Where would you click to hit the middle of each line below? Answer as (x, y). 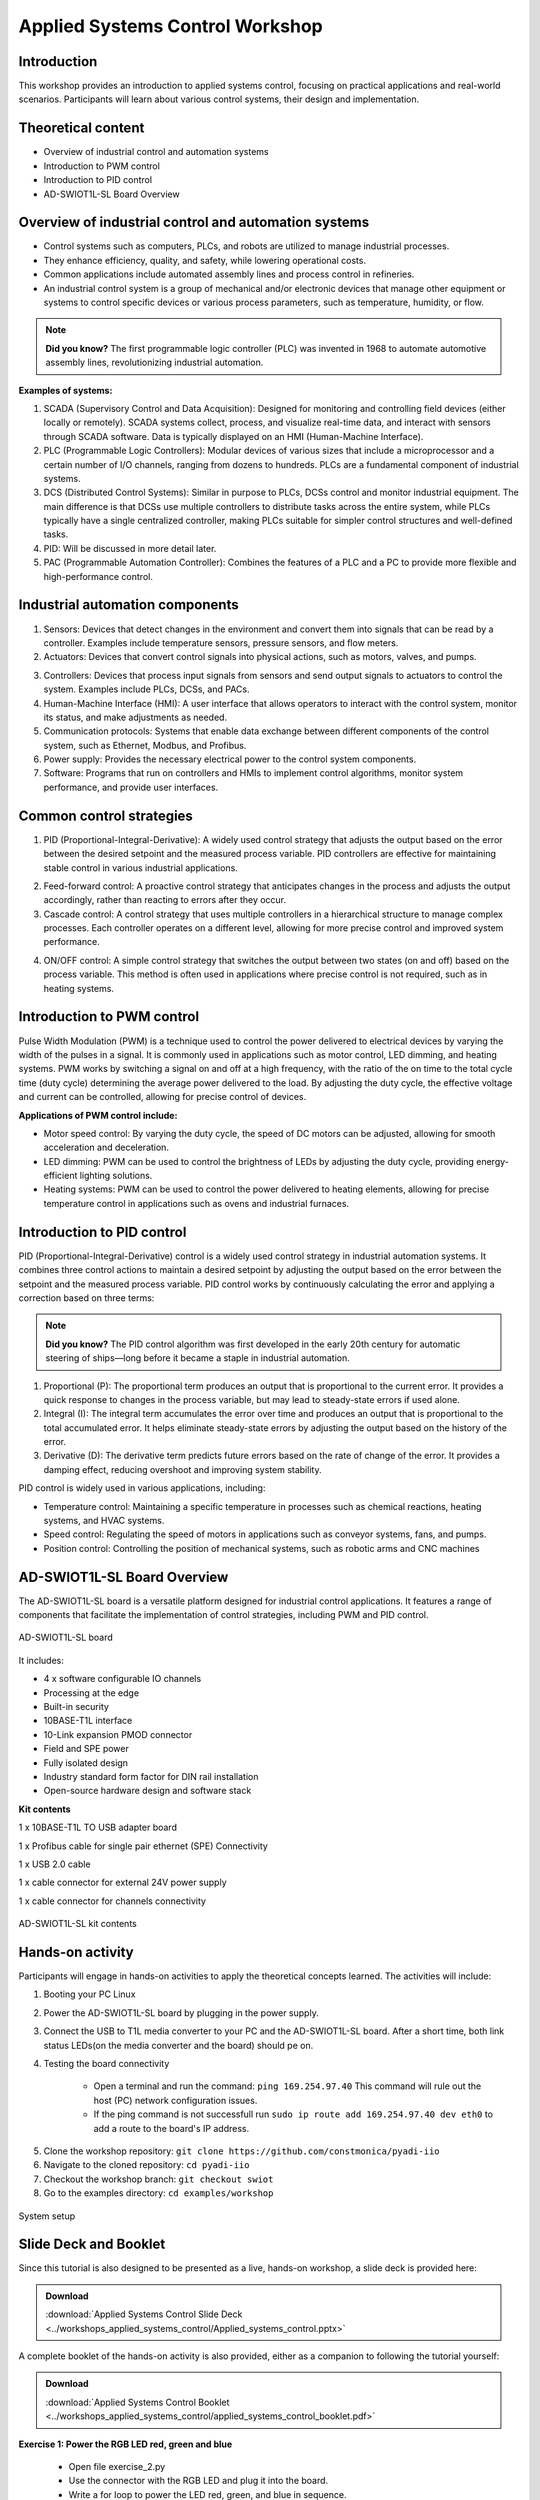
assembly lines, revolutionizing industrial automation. (154, 362)
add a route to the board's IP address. (171, 2128)
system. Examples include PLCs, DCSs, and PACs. (146, 689)
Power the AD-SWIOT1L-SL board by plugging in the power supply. (181, 2012)
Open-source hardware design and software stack (147, 1791)
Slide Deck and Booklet (92, 2244)
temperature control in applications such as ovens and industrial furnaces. (196, 1203)
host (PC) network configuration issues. (175, 2100)
